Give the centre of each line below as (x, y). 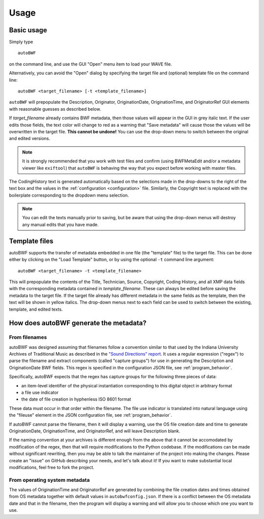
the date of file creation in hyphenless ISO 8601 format (76, 399)
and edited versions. (30, 138)
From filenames (28, 338)
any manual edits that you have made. (60, 225)
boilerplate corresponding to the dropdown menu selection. (69, 195)
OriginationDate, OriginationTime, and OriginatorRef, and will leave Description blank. (95, 431)
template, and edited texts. (36, 309)
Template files (31, 241)
